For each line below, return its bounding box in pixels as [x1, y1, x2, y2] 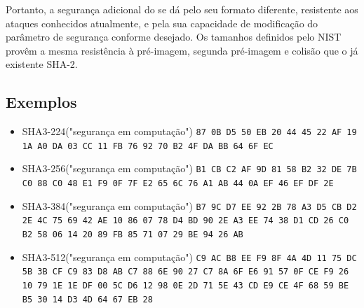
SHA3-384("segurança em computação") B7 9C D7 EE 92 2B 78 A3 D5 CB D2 [22, 198, 357, 213]
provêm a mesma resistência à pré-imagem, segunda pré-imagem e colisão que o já [6, 43, 358, 57]
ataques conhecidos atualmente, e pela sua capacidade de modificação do [6, 15, 318, 30]
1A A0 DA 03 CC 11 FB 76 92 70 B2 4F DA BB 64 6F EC [22, 141, 274, 151]
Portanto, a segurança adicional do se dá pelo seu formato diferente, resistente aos [6, 2, 358, 16]
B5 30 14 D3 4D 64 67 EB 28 [22, 294, 153, 304]
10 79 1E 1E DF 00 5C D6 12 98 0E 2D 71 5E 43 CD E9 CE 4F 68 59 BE [22, 281, 349, 291]
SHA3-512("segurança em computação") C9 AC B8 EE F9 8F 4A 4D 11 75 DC [22, 249, 357, 264]
